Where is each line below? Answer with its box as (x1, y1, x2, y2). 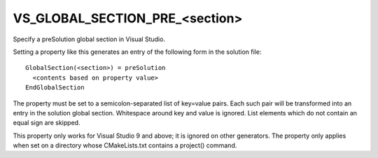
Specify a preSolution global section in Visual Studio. (13, 35, 166, 43)
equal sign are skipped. (13, 119, 80, 127)
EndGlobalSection (25, 84, 85, 92)
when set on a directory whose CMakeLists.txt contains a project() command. (13, 141, 237, 150)
